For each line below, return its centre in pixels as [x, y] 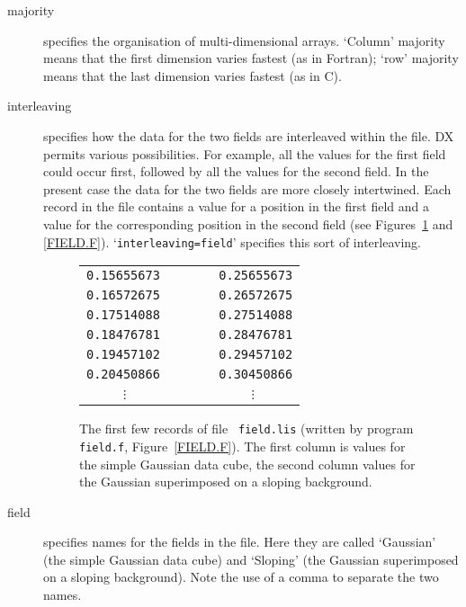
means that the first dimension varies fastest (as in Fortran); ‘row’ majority [251, 58]
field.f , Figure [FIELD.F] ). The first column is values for [242, 446]
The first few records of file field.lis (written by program [246, 428]
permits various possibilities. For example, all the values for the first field [245, 153]
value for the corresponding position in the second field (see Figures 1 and [248, 223]
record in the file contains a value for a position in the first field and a [236, 206]
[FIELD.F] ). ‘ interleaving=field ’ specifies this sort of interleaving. [232, 241]
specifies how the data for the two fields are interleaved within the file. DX [249, 135]
